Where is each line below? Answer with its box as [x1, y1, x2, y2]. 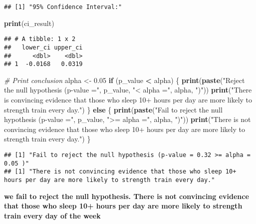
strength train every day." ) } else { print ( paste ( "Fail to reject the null [4, 104, 223, 114]
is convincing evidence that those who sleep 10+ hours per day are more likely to [4, 94, 253, 105]
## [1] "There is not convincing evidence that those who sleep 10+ [4, 168, 237, 175]
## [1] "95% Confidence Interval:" [4, 3, 122, 10]
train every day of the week [4, 210, 101, 220]
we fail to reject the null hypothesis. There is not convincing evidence [4, 190, 249, 201]
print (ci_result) [4, 17, 54, 28]
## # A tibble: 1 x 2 [4, 35, 76, 43]
